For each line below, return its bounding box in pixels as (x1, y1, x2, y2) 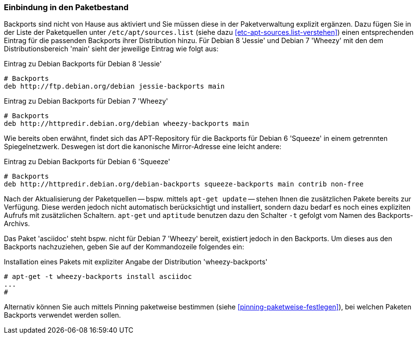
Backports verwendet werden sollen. (4, 311, 121, 320)
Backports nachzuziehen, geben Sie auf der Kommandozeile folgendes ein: (4, 243, 244, 251)
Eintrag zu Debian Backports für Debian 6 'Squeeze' (4, 157, 170, 166)
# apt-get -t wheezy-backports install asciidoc (4, 273, 192, 281)
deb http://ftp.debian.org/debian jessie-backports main (4, 82, 225, 91)
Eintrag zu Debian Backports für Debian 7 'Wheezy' (4, 97, 168, 106)
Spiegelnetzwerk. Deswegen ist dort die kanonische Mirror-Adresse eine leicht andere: (4, 142, 282, 151)
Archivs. (4, 219, 30, 228)
